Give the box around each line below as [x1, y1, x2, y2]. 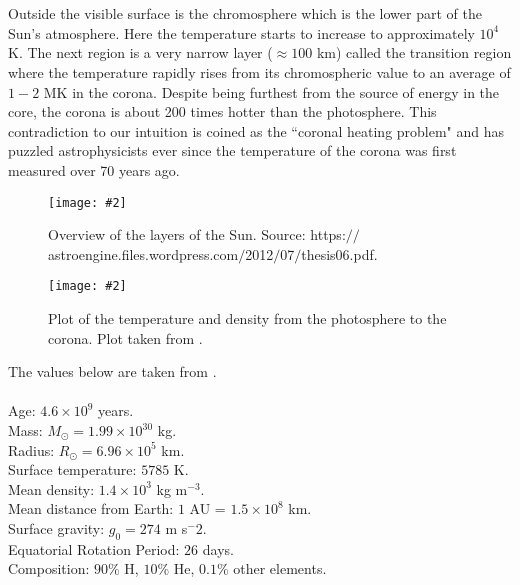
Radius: [8, 439, 55, 460]
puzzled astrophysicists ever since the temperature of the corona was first [8, 140, 457, 161]
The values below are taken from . [8, 361, 217, 382]
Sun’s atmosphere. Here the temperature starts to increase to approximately [8, 22, 475, 43]
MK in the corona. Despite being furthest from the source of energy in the [43, 81, 500, 102]
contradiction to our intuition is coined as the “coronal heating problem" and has [8, 120, 505, 141]
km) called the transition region [316, 42, 512, 63]
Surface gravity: [8, 517, 105, 538]
